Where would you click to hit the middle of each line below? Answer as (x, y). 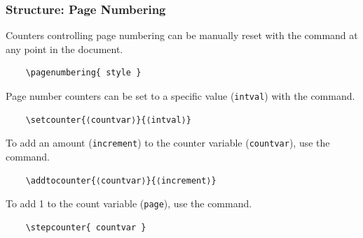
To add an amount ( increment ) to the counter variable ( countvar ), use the (168, 143)
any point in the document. (64, 49)
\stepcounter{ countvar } (86, 227)
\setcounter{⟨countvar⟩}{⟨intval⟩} (108, 120)
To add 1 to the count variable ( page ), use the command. (129, 203)
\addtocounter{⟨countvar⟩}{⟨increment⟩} (121, 180)
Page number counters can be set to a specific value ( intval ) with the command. (180, 96)
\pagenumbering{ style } (83, 73)
